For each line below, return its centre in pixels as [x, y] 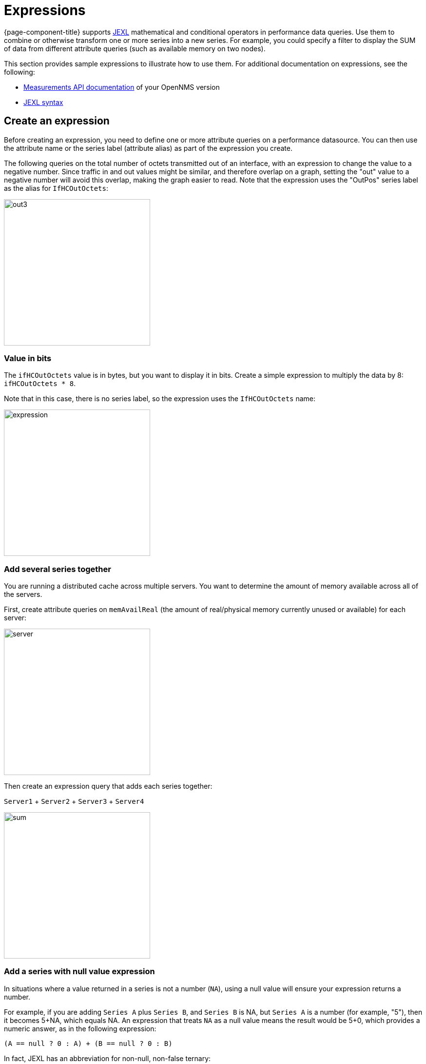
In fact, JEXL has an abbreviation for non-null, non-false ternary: [107, 1058]
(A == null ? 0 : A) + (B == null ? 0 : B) [88, 1043]
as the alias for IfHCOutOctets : [56, 188]
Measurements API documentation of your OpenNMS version [122, 87]
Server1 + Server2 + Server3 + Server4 [74, 801]
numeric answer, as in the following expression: [80, 1028]
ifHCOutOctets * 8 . [40, 384]
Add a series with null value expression [79, 972]
